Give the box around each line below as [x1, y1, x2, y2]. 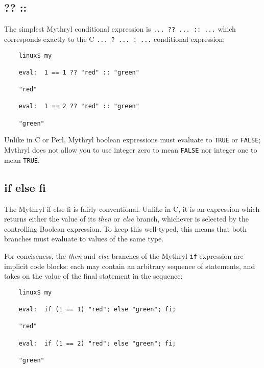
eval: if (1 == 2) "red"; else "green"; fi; [18, 339, 176, 347]
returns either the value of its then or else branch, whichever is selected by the [4, 213, 249, 224]
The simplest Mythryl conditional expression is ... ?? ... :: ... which [4, 23, 236, 34]
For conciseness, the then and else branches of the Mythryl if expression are [4, 250, 244, 261]
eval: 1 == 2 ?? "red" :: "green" [18, 103, 139, 110]
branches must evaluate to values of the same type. [4, 233, 164, 244]
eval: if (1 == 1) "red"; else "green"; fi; [18, 306, 176, 313]
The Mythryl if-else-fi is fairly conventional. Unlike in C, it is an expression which [4, 203, 260, 214]
